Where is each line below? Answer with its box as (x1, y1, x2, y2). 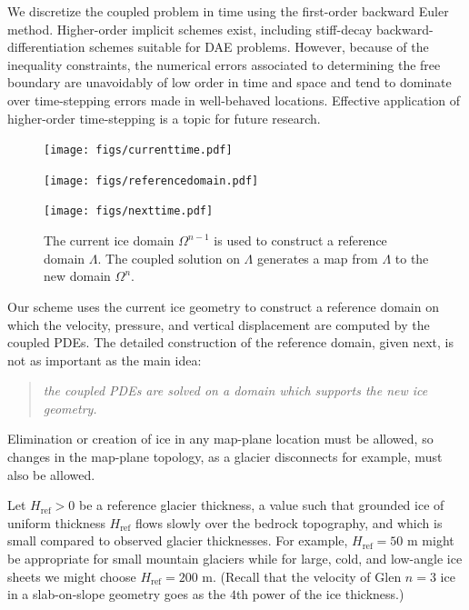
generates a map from (256, 248, 378, 267)
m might (407, 531, 454, 550)
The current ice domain (44, 231, 175, 250)
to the (394, 248, 429, 267)
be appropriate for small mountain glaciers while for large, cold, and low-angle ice (7, 549, 463, 568)
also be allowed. (7, 465, 95, 484)
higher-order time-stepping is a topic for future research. (7, 108, 321, 127)
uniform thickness (7, 513, 105, 532)
